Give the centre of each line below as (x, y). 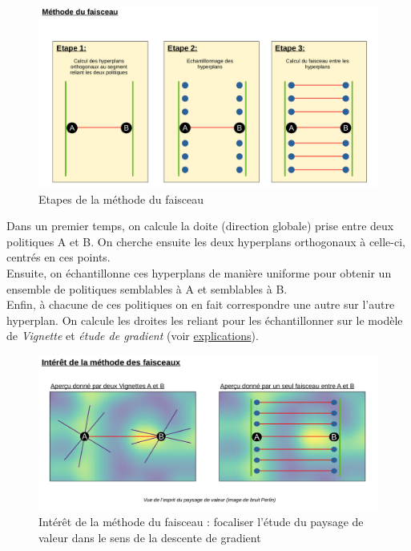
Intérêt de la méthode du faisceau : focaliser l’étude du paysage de (201, 521)
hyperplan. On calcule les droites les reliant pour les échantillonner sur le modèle (205, 320)
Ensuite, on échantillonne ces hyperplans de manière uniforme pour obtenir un (199, 273)
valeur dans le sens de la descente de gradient (150, 537)
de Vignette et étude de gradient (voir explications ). (133, 336)
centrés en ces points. (58, 257)
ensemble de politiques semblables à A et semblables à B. (147, 288)
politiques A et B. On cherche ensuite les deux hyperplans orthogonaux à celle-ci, (206, 241)
